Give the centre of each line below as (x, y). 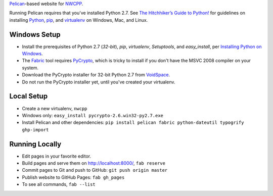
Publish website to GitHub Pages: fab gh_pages (73, 177)
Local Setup (29, 96)
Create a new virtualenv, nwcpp (55, 108)
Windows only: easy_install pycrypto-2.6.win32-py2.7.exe (93, 115)
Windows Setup (35, 35)
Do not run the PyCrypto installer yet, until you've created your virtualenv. (99, 82)
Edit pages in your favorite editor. (56, 156)
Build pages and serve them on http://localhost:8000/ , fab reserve (94, 163)
